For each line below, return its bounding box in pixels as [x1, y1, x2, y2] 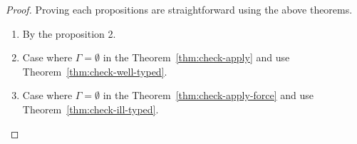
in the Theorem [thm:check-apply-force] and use [103, 88, 314, 103]
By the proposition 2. [22, 26, 116, 41]
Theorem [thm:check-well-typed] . [22, 63, 167, 78]
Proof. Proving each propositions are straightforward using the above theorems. [6, 2, 353, 16]
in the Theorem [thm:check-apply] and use [103, 50, 290, 65]
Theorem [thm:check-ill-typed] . [22, 101, 159, 116]
